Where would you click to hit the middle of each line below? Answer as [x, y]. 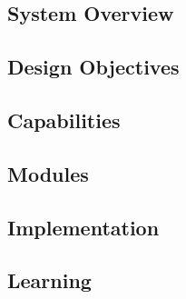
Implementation [83, 227]
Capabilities [64, 120]
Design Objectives [93, 67]
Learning [49, 280]
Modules [48, 173]
